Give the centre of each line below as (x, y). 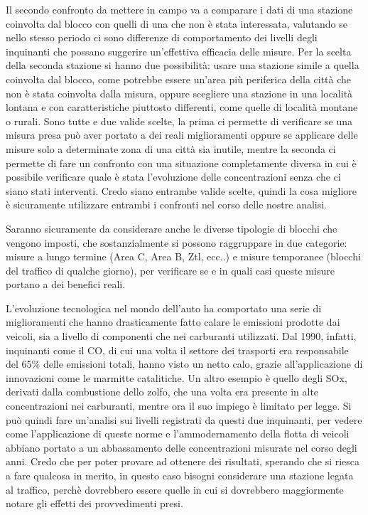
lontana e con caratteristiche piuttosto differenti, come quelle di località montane (182, 107)
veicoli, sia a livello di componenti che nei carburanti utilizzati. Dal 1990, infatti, (181, 336)
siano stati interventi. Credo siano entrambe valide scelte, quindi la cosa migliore (182, 190)
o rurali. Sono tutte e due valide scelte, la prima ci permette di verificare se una (179, 121)
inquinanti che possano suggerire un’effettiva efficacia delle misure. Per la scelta (179, 51)
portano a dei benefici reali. (66, 284)
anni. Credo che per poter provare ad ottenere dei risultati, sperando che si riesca (183, 461)
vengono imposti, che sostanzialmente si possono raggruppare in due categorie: (177, 242)
